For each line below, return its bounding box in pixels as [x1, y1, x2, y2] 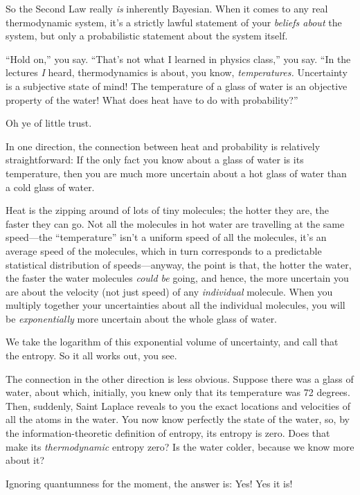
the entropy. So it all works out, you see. [6, 348, 177, 363]
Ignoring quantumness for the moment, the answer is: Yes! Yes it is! [6, 476, 293, 490]
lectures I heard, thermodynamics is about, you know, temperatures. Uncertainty [6, 65, 348, 80]
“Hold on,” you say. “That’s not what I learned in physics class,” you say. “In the [6, 51, 351, 66]
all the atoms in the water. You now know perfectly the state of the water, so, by [6, 412, 350, 426]
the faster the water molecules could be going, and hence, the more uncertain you [6, 271, 349, 285]
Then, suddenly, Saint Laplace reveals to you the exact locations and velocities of [6, 398, 350, 413]
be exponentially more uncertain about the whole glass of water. [6, 311, 278, 325]
